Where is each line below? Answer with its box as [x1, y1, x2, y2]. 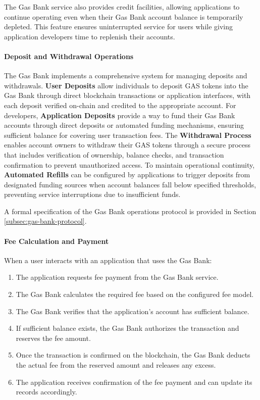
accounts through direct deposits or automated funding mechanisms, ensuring [4, 120, 244, 130]
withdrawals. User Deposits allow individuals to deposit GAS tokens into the [4, 80, 248, 90]
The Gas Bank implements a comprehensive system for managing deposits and [4, 70, 247, 81]
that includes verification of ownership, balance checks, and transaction [4, 149, 224, 160]
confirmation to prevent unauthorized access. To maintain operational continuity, [4, 159, 255, 170]
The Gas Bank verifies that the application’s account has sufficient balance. [16, 306, 249, 316]
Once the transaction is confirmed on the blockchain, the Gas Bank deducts [16, 349, 250, 360]
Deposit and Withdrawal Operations [4, 51, 134, 61]
